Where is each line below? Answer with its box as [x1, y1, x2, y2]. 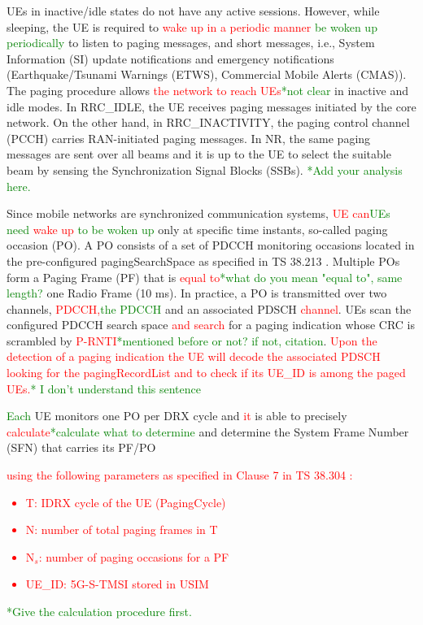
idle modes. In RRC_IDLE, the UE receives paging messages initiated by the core [7, 98, 416, 115]
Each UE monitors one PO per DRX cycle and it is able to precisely [7, 407, 347, 424]
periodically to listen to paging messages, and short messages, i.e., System [7, 34, 375, 51]
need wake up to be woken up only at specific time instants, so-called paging [7, 220, 388, 237]
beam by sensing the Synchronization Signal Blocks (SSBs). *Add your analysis [7, 161, 403, 178]
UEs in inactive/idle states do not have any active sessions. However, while [7, 2, 380, 19]
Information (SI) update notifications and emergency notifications [7, 50, 334, 67]
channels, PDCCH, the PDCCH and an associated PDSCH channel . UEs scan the [7, 300, 412, 317]
